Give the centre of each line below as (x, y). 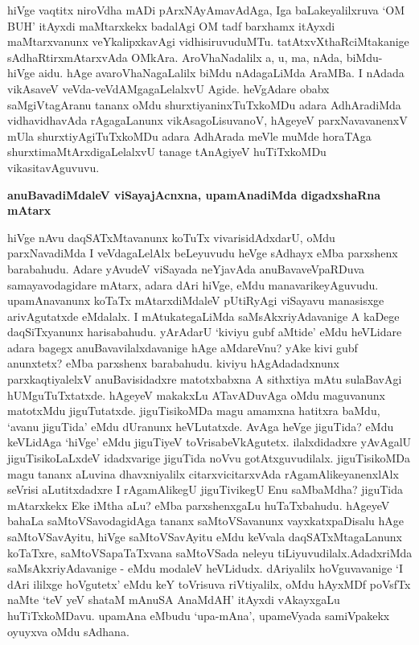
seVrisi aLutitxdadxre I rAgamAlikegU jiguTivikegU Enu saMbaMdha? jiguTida (205, 489)
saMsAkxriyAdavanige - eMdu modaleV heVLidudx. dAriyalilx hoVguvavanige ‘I (205, 568)
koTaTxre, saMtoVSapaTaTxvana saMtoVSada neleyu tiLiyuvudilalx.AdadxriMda (210, 552)
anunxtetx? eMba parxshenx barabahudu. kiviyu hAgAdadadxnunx (173, 363)
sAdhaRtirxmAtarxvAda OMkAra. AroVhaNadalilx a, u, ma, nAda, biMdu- (195, 57)
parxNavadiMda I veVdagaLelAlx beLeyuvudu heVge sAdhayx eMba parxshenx (203, 253)
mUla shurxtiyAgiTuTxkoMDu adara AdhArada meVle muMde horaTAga (189, 136)
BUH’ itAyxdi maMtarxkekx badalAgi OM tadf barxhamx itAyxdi (171, 25)
